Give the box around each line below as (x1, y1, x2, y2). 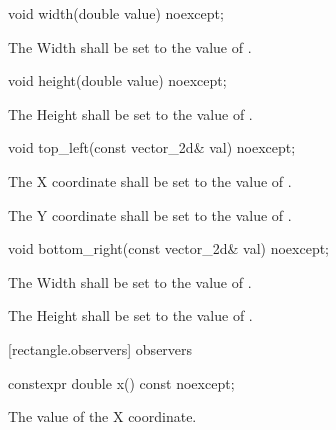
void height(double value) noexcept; (8, 70, 227, 91)
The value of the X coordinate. (8, 406, 197, 427)
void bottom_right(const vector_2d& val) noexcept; (8, 238, 330, 259)
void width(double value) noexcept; (8, 3, 224, 23)
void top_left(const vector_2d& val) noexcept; (8, 137, 296, 158)
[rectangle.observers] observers (8, 338, 193, 359)
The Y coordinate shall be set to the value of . (8, 204, 292, 225)
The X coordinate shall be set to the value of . (8, 170, 292, 191)
